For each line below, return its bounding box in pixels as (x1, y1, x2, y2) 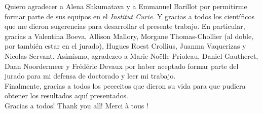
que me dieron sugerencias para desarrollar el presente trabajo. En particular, (5, 21, 245, 31)
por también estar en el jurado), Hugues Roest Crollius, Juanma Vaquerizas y (5, 41, 246, 51)
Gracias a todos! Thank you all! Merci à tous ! (5, 100, 148, 110)
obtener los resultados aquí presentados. (5, 90, 128, 101)
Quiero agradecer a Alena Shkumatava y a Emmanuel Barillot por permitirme (5, 1, 247, 11)
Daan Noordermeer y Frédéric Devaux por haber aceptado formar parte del (5, 60, 239, 71)
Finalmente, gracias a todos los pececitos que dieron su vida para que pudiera (5, 80, 246, 91)
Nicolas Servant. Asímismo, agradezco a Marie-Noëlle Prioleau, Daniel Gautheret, (5, 50, 258, 61)
